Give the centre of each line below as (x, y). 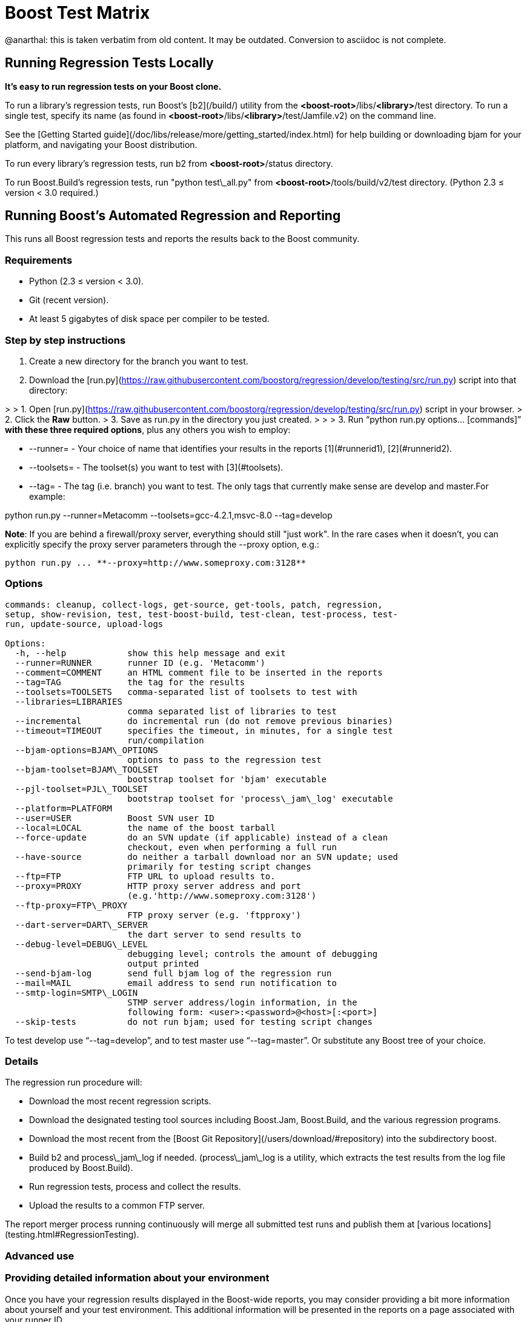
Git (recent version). (69, 300)
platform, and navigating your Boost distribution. (101, 144)
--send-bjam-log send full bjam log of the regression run (173, 973)
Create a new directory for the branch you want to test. (139, 361)
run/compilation (166, 740)
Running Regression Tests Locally (109, 63)
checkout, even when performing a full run (232, 847)
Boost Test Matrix (78, 13)
